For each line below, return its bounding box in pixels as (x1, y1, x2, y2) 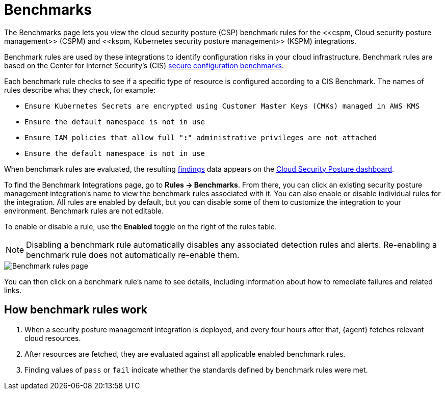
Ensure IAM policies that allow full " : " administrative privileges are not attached (24, 133, 377, 142)
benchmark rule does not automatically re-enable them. (26, 249, 240, 260)
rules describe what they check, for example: (4, 85, 155, 94)
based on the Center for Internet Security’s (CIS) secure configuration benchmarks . (4, 61, 284, 70)
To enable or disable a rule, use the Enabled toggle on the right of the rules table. (4, 222, 277, 231)
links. (4, 285, 22, 295)
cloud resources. (24, 333, 81, 343)
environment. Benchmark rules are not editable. (4, 206, 164, 215)
